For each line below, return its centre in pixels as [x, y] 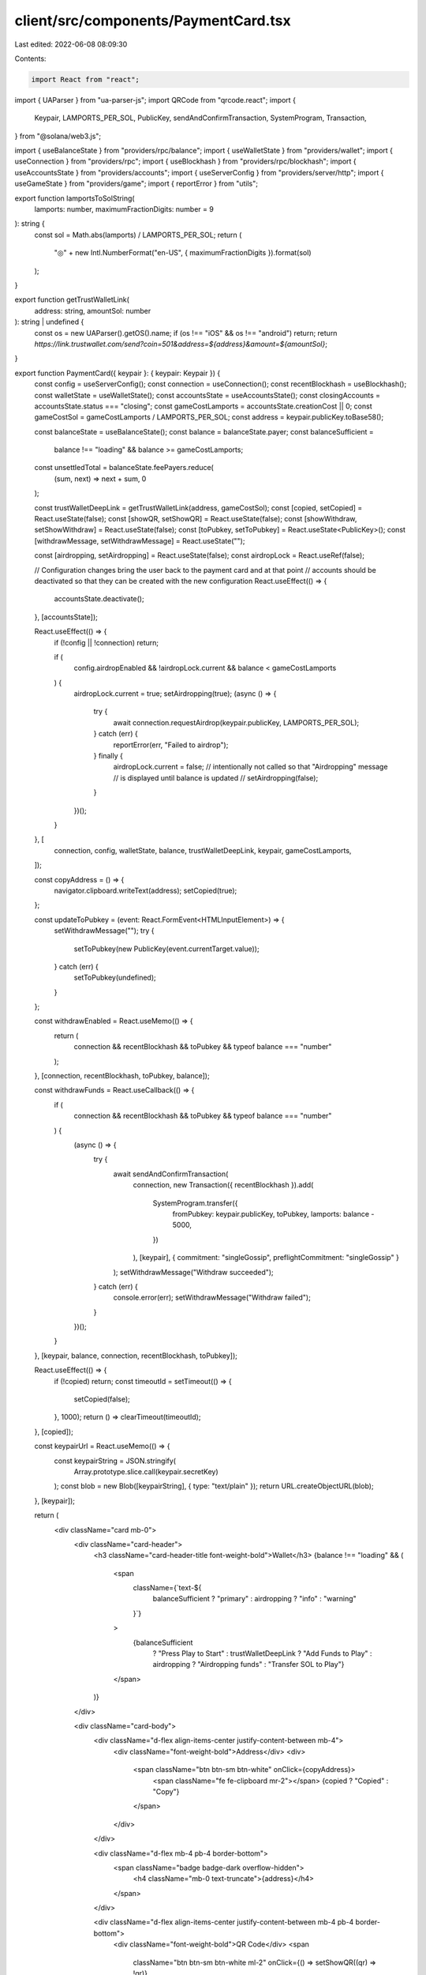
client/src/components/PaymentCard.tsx [153, 21]
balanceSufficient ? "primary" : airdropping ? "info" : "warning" [254, 1599]
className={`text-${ [167, 1588]
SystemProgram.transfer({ [195, 1203]
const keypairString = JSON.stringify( [115, 1461]
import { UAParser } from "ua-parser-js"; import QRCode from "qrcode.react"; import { [155, 100]
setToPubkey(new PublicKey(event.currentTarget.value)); [166, 949]
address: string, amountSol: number [93, 310]
